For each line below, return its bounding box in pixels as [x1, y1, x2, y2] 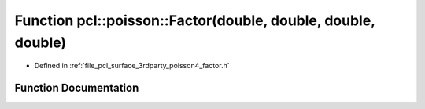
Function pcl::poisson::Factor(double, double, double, [14, 12, 375, 29]
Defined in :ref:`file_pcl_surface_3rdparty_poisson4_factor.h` [34, 61, 230, 71]
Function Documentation [14, 82, 139, 95]
